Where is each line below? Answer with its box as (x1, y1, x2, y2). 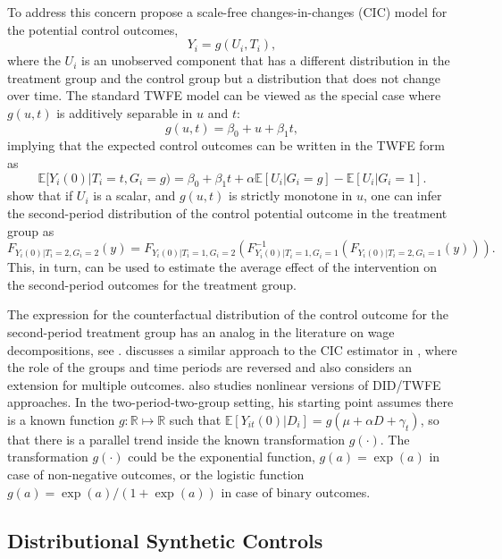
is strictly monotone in (229, 186, 353, 205)
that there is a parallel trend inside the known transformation (7, 429, 346, 448)
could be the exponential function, (128, 447, 315, 466)
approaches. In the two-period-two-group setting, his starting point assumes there (7, 393, 454, 411)
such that (169, 410, 222, 428)
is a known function (7, 410, 115, 428)
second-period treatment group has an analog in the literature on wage (7, 322, 395, 341)
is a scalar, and (93, 186, 176, 205)
